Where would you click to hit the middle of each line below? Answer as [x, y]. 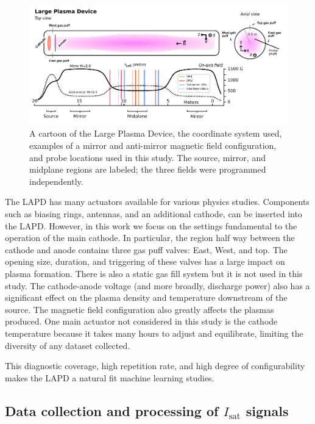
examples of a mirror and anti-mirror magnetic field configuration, [153, 145]
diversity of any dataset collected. [68, 345]
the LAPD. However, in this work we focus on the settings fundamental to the [151, 225]
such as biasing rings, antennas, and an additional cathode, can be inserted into [154, 213]
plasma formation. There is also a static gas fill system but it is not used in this [154, 273]
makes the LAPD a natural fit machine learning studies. [110, 377]
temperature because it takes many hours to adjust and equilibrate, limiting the [154, 333]
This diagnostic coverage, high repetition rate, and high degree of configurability [155, 366]
